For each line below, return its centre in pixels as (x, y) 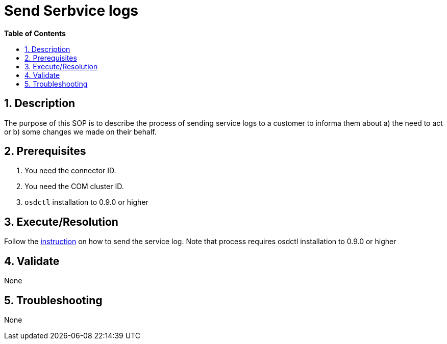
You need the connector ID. (70, 171)
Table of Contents (35, 33)
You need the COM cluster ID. (74, 187)
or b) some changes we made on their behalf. (80, 131)
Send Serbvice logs (71, 11)
